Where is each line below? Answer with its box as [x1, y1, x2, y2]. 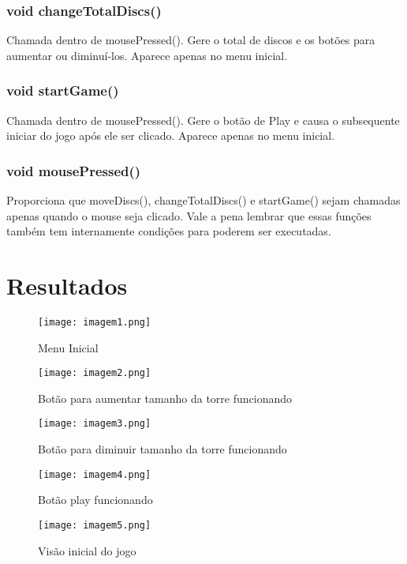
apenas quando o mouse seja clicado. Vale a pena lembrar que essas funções [6, 207, 372, 224]
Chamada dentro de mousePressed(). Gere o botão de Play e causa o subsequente [6, 111, 400, 128]
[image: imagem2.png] [38, 367, 151, 379]
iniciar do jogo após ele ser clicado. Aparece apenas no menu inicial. [6, 127, 335, 144]
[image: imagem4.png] [38, 468, 151, 480]
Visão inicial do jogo [38, 542, 136, 558]
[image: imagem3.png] [38, 418, 151, 430]
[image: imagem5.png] [38, 519, 151, 531]
